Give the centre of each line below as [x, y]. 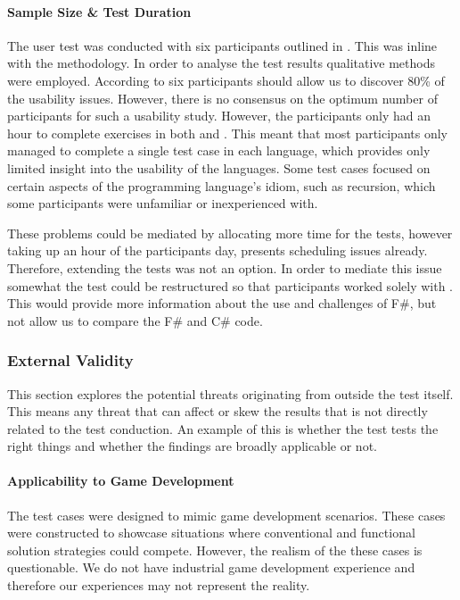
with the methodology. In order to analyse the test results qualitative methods [222, 63]
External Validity [70, 360]
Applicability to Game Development [121, 481]
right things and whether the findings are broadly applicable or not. [192, 446]
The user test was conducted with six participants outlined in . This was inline [222, 45]
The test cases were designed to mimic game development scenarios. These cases [226, 515]
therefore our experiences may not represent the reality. [159, 585]
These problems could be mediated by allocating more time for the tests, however [230, 233]
